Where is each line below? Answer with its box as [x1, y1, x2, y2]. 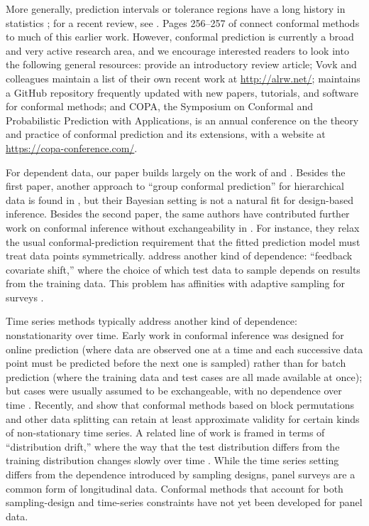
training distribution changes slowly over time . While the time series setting [6, 453, 339, 468]
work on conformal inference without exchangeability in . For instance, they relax [6, 220, 360, 235]
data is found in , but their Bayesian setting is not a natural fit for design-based [6, 192, 354, 207]
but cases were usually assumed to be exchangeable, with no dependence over [6, 383, 342, 398]
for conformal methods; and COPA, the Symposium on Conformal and [6, 99, 313, 114]
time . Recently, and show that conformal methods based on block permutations [6, 397, 354, 412]
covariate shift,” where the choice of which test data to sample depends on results [6, 262, 360, 277]
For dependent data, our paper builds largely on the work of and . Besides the [6, 164, 346, 179]
